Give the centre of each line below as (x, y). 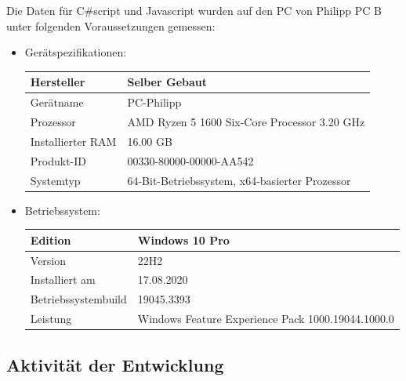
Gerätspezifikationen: (76, 52)
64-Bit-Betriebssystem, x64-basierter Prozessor (239, 180)
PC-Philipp (154, 102)
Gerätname (57, 102)
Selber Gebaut (167, 82)
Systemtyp (55, 180)
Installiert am (63, 279)
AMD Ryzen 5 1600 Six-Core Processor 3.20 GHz (246, 121)
